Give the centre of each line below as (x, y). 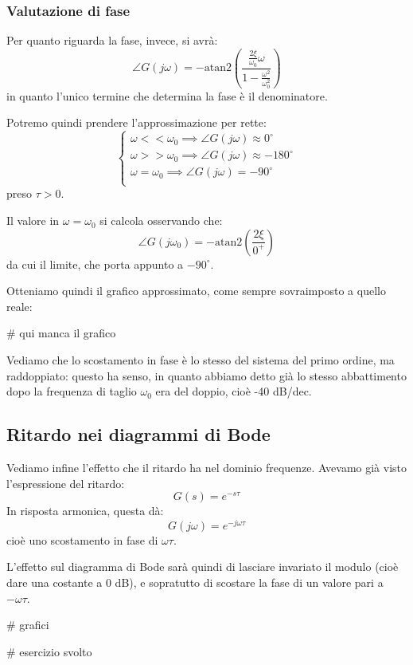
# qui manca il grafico (61, 333)
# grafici (28, 625)
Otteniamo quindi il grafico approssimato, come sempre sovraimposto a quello (196, 291)
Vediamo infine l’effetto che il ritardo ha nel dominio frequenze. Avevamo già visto (207, 468)
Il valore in (33, 220)
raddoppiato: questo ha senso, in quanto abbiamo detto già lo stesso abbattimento (206, 375)
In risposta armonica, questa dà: (85, 511)
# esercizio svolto (49, 651)
